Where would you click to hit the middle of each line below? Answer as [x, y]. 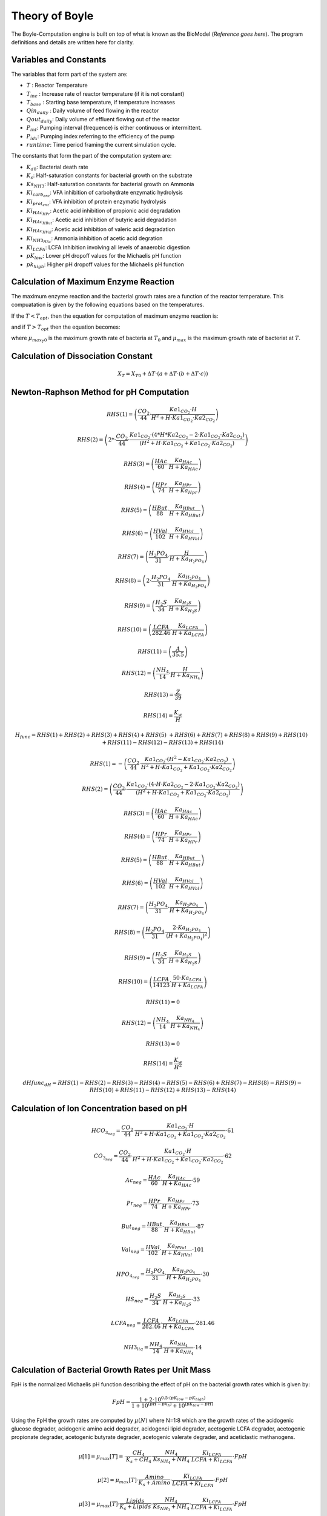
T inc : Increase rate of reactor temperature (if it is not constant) [105, 94]
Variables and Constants [59, 60]
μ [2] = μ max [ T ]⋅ [118, 1481]
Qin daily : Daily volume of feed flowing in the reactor [93, 111]
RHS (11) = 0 [163, 1002]
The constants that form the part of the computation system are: [91, 156]
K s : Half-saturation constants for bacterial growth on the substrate [109, 176]
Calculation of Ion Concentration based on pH [99, 1109]
